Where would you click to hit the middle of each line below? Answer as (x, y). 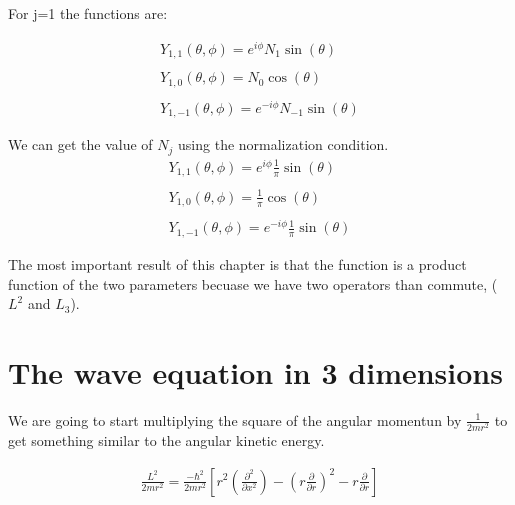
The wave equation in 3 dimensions (255, 371)
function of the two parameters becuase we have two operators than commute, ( (253, 283)
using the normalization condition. (283, 144)
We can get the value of (80, 144)
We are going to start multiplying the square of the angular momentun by (235, 419)
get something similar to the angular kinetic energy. (166, 439)
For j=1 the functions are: (88, 13)
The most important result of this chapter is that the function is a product (237, 263)
